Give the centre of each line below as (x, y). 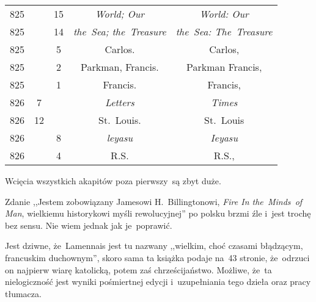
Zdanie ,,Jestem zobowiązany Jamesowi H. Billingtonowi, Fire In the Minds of (154, 201)
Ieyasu (224, 138)
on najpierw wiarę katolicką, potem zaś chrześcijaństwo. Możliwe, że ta (138, 269)
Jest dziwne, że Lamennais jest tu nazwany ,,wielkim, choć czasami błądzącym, (154, 246)
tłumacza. (23, 293)
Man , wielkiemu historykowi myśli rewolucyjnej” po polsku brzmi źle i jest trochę (158, 213)
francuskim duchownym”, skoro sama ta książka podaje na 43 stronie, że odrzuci (157, 257)
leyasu (120, 138)
